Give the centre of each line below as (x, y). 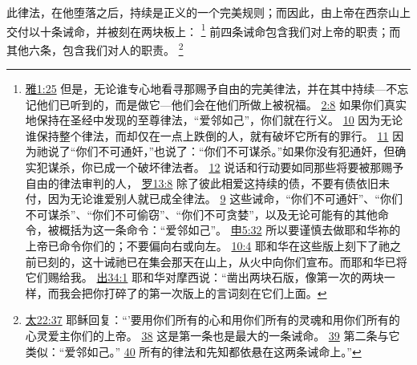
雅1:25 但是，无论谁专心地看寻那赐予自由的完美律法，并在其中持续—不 (211, 89)
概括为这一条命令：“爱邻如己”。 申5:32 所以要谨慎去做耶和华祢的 (230, 230)
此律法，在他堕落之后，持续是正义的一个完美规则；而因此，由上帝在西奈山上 (208, 12)
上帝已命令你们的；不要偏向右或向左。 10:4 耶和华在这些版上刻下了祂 (208, 246)
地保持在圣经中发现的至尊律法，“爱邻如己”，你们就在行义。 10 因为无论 (214, 120)
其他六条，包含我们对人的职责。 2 (95, 48)
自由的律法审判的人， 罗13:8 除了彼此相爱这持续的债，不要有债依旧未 (208, 182)
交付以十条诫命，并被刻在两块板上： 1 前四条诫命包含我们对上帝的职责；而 (204, 30)
